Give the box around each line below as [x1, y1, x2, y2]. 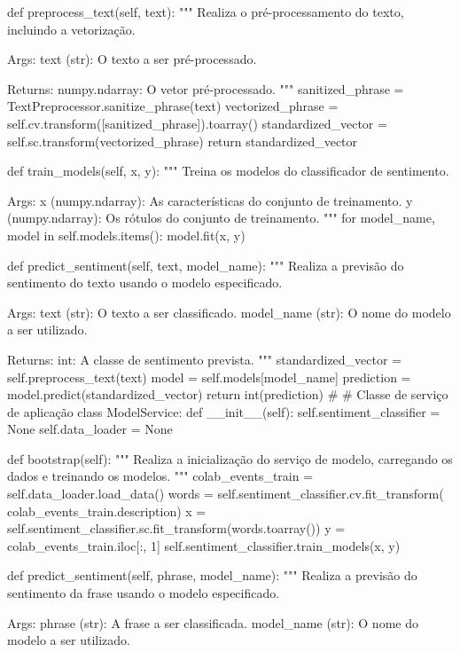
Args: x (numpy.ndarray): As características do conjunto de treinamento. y [7, 191, 413, 209]
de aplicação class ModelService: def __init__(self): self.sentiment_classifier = [7, 402, 441, 420]
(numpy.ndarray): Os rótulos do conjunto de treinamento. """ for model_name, [7, 208, 435, 227]
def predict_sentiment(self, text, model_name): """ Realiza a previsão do [7, 255, 404, 274]
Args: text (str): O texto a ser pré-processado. [7, 50, 257, 68]
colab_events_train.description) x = [7, 501, 207, 520]
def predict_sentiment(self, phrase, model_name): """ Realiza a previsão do [7, 566, 417, 585]
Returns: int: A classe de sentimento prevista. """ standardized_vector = [7, 350, 402, 368]
